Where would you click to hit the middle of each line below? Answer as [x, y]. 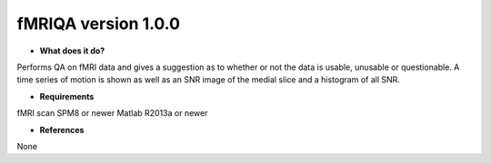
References [62, 129]
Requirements [67, 96]
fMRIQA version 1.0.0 [99, 24]
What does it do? [72, 51]
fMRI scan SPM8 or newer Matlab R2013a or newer [112, 113]
